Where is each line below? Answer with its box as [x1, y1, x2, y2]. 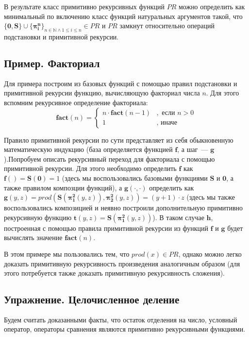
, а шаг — [177, 144, 208, 154]
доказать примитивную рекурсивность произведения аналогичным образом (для [4, 258, 240, 268]
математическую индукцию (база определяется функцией [4, 144, 173, 154]
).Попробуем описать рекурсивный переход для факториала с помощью [4, 153, 215, 164]
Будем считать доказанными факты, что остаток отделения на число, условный [4, 314, 237, 324]
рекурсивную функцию [4, 212, 72, 222]
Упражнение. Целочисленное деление [4, 292, 180, 307]
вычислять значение [4, 232, 63, 243]
